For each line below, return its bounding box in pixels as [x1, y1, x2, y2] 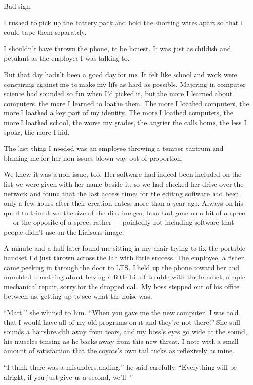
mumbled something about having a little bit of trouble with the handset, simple [4, 272, 245, 282]
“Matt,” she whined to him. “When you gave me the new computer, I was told [4, 307, 239, 318]
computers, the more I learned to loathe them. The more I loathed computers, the [4, 98, 249, 108]
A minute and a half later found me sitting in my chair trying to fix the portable [4, 243, 245, 253]
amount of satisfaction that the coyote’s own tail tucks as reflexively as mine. [4, 345, 234, 356]
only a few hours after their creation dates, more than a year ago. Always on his [4, 198, 243, 208]
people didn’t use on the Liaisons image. [4, 226, 124, 236]
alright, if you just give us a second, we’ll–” [4, 371, 133, 382]
